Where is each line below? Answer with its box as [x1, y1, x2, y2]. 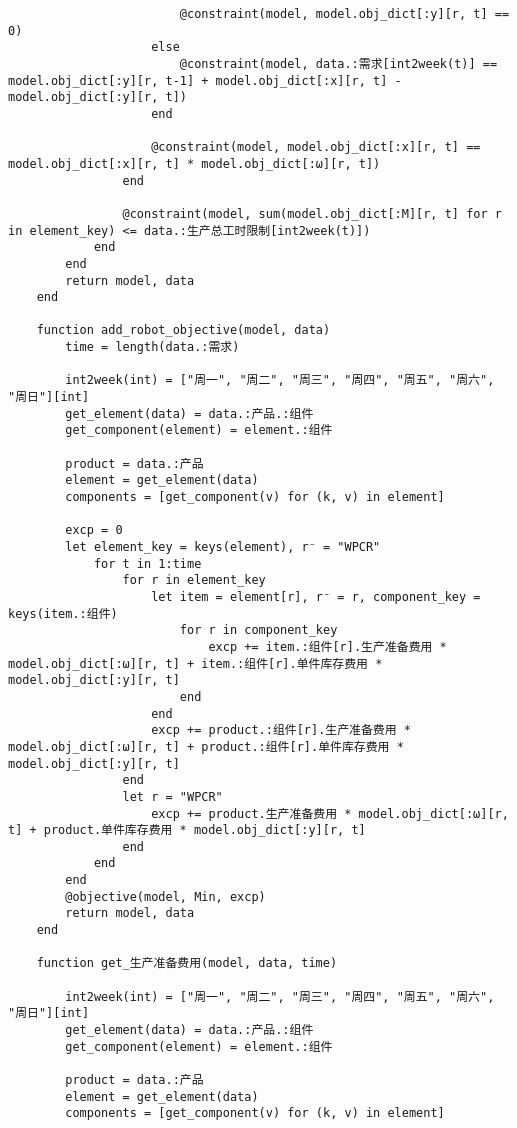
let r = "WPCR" [122, 789, 223, 804]
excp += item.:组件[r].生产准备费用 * [208, 639, 447, 654]
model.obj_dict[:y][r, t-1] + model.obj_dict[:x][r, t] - [8, 73, 402, 88]
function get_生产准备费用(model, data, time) [36, 956, 338, 971]
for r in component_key [179, 623, 338, 638]
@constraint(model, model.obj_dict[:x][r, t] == [151, 140, 481, 155]
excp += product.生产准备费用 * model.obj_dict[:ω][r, [151, 806, 509, 821]
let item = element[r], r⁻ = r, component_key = [151, 589, 481, 604]
